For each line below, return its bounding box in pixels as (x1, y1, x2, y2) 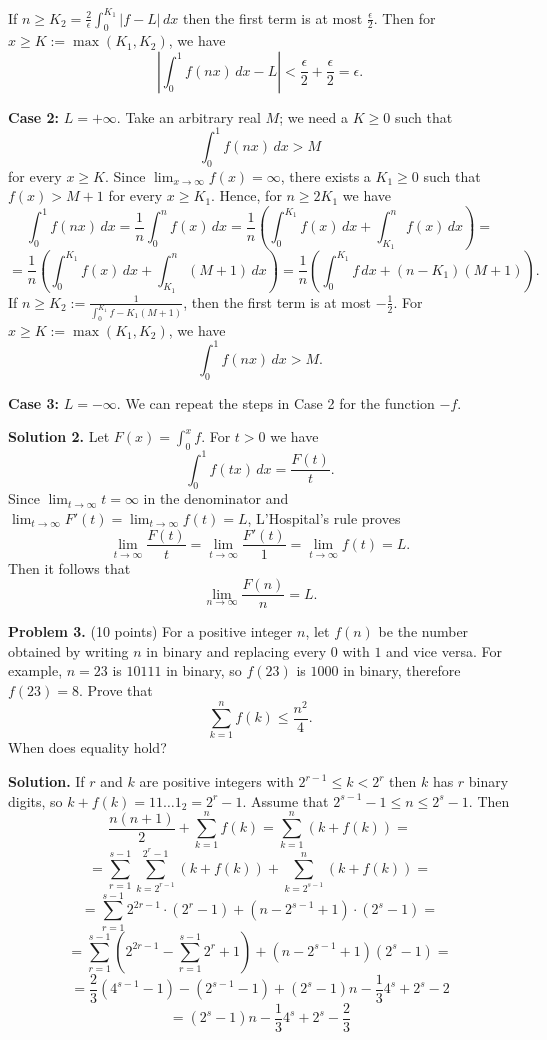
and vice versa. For (386, 640, 502, 661)
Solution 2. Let (8, 426, 110, 447)
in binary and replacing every (146, 640, 327, 661)
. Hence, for (211, 185, 282, 206)
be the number (378, 621, 469, 642)
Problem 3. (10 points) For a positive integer (8, 621, 293, 642)
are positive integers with (139, 771, 294, 792)
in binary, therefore (343, 660, 461, 681)
